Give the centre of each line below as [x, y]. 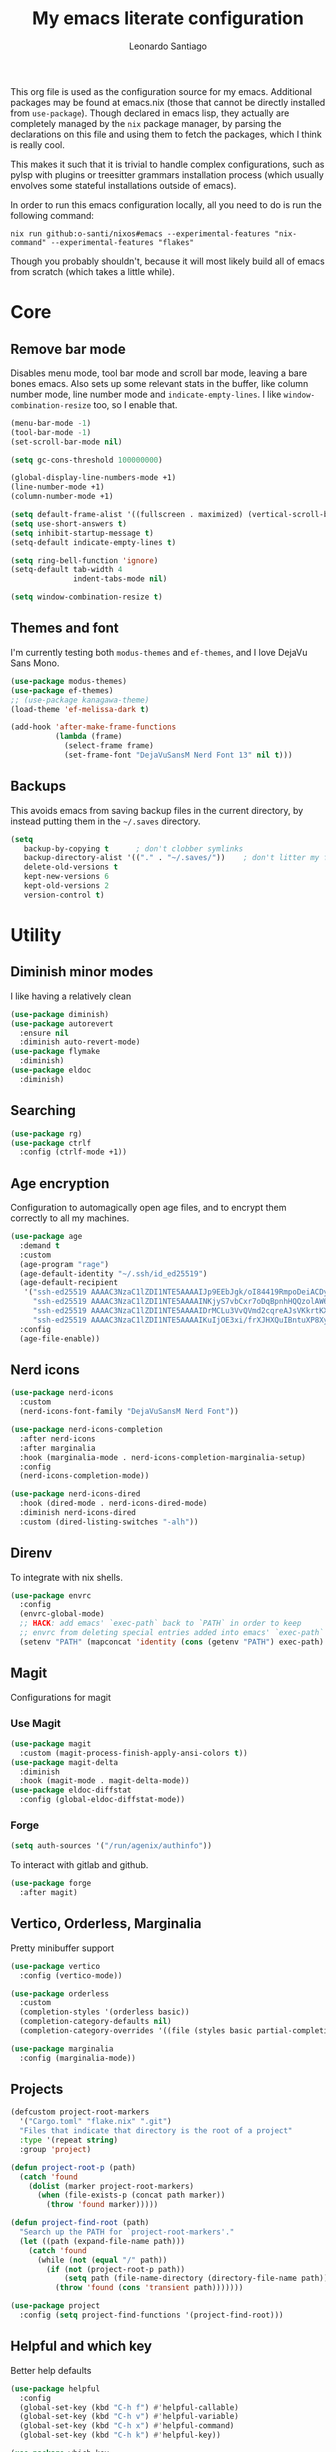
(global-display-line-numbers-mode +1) [93, 478]
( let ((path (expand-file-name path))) [102, 2241]
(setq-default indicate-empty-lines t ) [93, 542]
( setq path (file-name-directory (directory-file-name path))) [198, 2278]
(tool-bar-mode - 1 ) [51, 432]
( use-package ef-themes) [62, 690]
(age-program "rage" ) [64, 1264]
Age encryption [60, 1183]
